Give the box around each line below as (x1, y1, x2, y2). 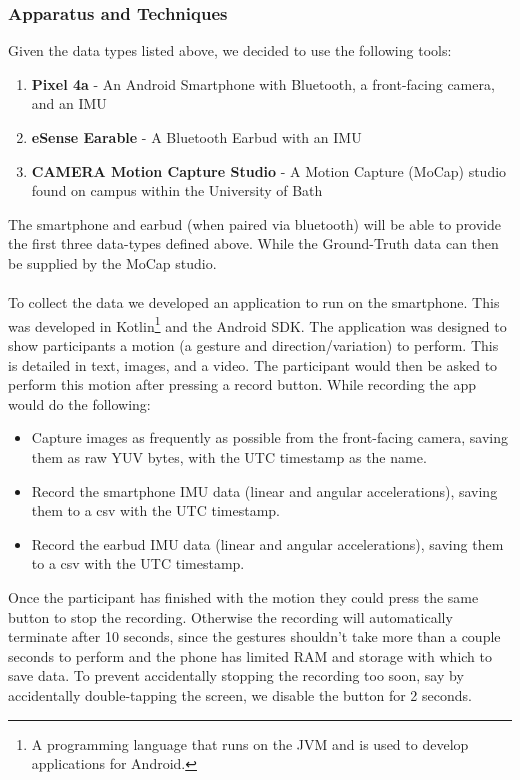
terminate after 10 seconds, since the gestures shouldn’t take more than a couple (8, 626, 501, 647)
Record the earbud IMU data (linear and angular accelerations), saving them (31, 533, 504, 554)
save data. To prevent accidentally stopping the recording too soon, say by (8, 665, 464, 686)
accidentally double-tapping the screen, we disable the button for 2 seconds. (8, 684, 472, 705)
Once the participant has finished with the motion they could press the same (8, 586, 479, 607)
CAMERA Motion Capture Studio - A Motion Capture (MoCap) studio (31, 160, 507, 181)
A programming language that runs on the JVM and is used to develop (31, 733, 469, 754)
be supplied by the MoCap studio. (8, 252, 217, 273)
